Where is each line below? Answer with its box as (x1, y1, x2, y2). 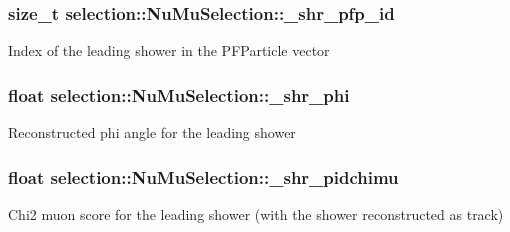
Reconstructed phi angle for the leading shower (8, 122, 296, 143)
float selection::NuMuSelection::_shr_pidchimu (8, 164, 399, 189)
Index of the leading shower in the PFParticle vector (8, 40, 330, 61)
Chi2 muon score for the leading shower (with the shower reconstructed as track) (8, 203, 504, 224)
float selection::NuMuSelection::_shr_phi (8, 82, 350, 107)
